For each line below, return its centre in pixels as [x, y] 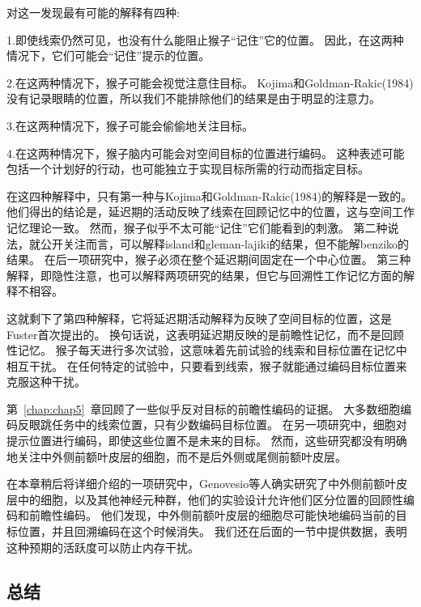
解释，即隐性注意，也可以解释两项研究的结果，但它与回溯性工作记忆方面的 [205, 275]
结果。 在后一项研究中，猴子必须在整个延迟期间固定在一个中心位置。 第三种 [209, 259]
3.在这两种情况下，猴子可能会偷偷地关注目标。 [130, 125]
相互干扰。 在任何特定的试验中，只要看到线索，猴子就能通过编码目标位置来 [207, 365]
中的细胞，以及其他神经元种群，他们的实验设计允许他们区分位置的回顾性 [210, 499]
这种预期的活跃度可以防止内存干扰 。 [103, 547]
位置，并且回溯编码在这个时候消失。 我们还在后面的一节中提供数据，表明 [212, 531]
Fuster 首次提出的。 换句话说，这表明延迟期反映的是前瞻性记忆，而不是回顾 [206, 334]
